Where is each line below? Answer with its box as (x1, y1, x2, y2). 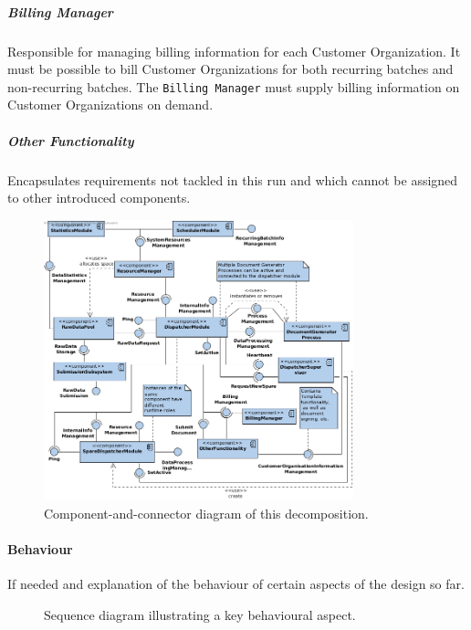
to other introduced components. (7, 188, 191, 207)
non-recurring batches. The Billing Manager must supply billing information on (7, 77, 460, 96)
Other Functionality (7, 131, 134, 150)
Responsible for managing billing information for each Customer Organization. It (7, 41, 461, 60)
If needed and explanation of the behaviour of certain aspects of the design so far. (7, 573, 465, 593)
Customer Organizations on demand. (7, 95, 214, 114)
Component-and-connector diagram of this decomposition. (44, 503, 369, 522)
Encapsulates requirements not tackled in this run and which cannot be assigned (7, 170, 458, 189)
